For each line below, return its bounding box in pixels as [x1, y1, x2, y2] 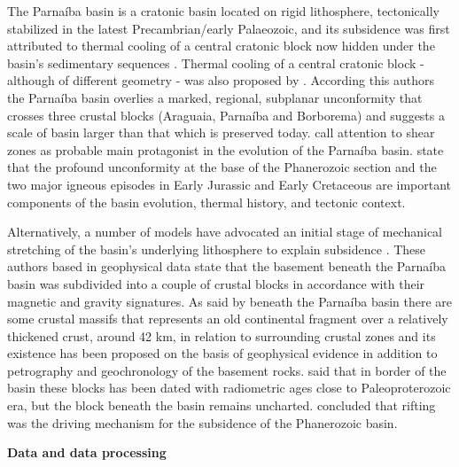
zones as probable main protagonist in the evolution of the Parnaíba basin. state [7, 140, 444, 159]
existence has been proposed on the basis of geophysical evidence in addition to [7, 344, 438, 362]
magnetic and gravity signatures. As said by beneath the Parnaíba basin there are [7, 292, 453, 310]
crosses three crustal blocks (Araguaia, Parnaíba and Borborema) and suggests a [7, 105, 445, 124]
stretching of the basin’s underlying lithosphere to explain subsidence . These [7, 239, 426, 258]
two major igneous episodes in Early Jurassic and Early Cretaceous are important [7, 175, 452, 193]
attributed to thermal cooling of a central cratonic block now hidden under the [7, 36, 435, 55]
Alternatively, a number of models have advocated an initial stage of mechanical [7, 222, 443, 241]
